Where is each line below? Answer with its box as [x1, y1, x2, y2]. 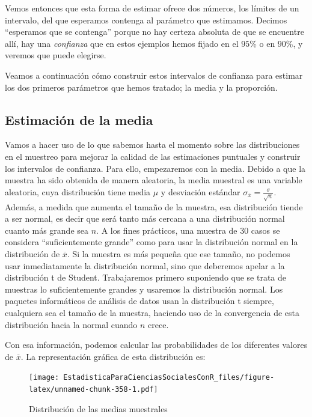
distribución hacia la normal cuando [5, 318, 138, 330]
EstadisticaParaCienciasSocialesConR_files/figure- [63, 373, 275, 382]
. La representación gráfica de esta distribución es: [20, 350, 206, 362]
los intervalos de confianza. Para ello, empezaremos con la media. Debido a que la [5, 162, 306, 174]
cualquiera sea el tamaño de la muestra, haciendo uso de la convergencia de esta [5, 306, 299, 319]
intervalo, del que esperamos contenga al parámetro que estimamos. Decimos [5, 13, 287, 26]
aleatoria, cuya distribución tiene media [5, 185, 151, 198]
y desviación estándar [161, 185, 240, 198]
